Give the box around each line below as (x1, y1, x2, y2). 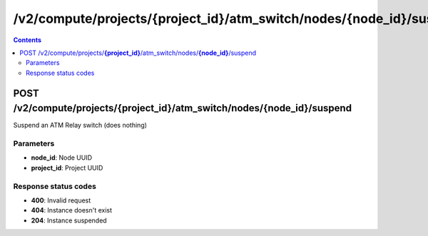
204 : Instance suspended (31, 216, 107, 225)
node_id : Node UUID (31, 153, 93, 162)
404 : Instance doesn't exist (31, 206, 113, 215)
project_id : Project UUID (31, 163, 103, 172)
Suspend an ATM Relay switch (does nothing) (13, 121, 148, 130)
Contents (13, 36, 42, 44)
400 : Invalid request (31, 196, 91, 205)
